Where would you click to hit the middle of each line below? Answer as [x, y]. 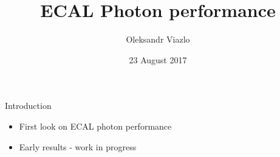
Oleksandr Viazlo [158, 39]
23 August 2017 [158, 59]
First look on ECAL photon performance [95, 126]
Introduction [28, 106]
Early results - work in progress [78, 146]
